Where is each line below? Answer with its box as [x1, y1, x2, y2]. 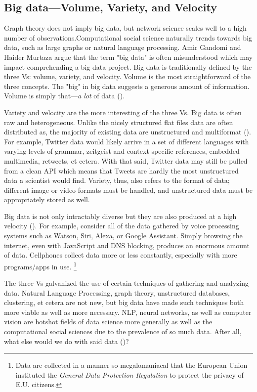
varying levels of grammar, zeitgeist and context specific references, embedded [4, 146, 240, 156]
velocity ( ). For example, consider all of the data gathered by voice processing [4, 220, 239, 231]
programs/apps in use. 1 [4, 260, 77, 271]
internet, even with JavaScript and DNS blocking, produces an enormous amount [4, 240, 250, 250]
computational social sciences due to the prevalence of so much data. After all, [4, 326, 242, 337]
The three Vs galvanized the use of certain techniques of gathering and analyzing [4, 278, 249, 288]
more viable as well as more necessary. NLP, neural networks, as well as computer [4, 306, 252, 317]
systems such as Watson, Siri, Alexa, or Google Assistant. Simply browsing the [4, 230, 243, 241]
